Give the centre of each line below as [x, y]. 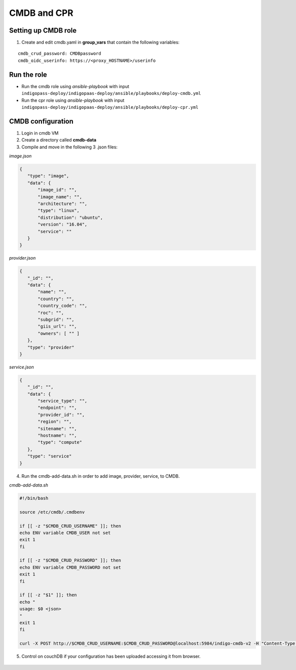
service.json [21, 367]
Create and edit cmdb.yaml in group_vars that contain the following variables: [100, 43]
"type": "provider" [51, 347]
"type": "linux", [59, 211]
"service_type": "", [62, 401]
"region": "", [55, 422]
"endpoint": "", [57, 408]
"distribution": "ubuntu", [70, 217]
